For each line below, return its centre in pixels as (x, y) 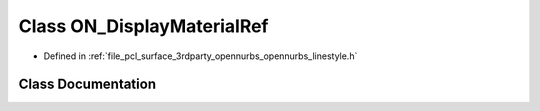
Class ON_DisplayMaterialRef (143, 26)
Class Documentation (87, 84)
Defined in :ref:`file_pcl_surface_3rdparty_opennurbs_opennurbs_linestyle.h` (200, 56)
